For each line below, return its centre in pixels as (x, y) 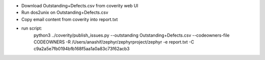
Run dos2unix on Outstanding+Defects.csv (65, 13)
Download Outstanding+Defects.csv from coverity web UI (80, 6)
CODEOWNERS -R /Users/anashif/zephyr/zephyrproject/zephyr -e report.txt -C (114, 42)
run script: (32, 28)
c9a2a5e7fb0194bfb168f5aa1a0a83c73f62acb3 (82, 49)
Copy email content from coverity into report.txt (69, 19)
